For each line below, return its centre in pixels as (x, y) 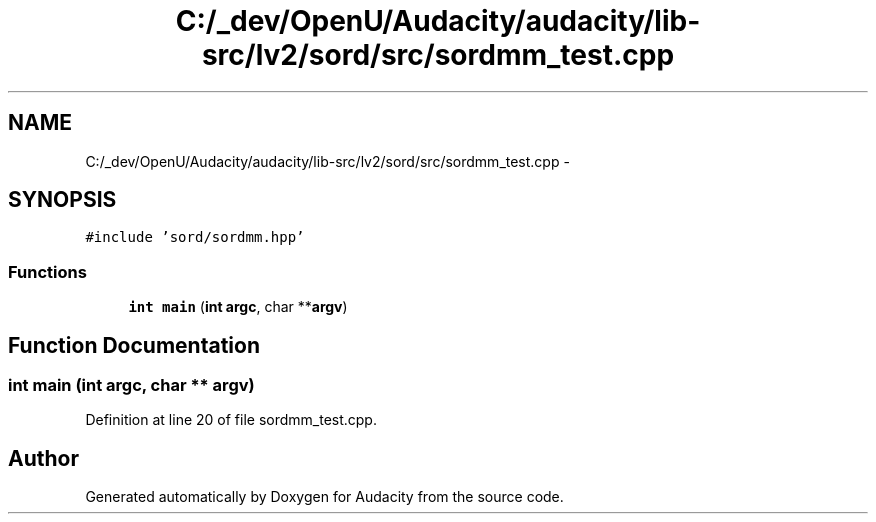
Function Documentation (134, 345)
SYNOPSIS (62, 200)
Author (43, 458)
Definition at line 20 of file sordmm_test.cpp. (231, 420)
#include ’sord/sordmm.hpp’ (195, 237)
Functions (47, 271)
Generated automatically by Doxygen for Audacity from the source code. (324, 497)
